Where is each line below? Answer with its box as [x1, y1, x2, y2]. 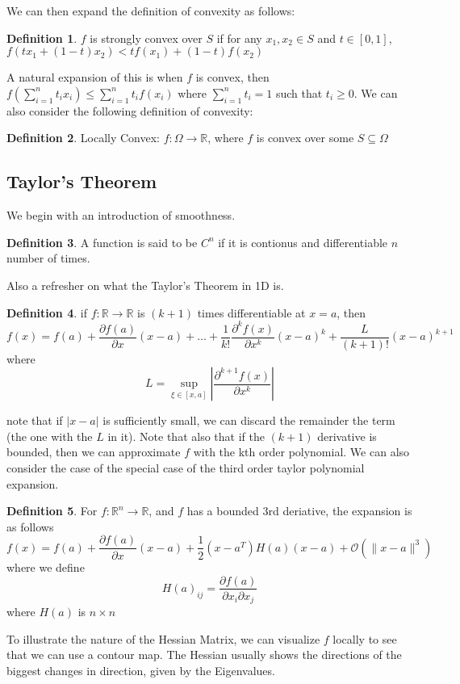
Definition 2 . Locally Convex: [6, 129, 160, 146]
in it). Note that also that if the [107, 427, 265, 444]
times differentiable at [197, 304, 306, 321]
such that [275, 84, 323, 101]
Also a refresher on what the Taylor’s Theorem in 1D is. [6, 276, 284, 293]
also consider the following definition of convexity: [6, 102, 253, 119]
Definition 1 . [6, 29, 77, 46]
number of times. [6, 250, 90, 266]
